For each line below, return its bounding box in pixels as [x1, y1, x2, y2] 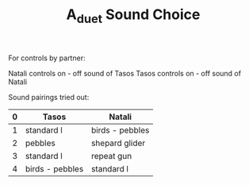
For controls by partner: [8, 53, 86, 63]
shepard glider [90, 137, 146, 148]
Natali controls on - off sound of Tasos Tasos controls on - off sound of [8, 68, 242, 78]
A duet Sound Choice [66, 6, 201, 26]
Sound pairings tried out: [8, 92, 90, 102]
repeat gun [90, 150, 132, 161]
